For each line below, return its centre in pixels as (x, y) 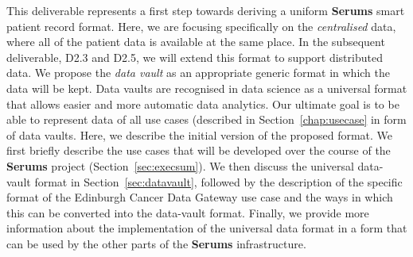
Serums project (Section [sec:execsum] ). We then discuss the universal (180, 165)
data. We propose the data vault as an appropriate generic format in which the (198, 73)
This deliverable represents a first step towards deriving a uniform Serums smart (206, 10)
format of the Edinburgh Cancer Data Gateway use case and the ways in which (200, 197)
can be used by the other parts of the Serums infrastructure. (156, 243)
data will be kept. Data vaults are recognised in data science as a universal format (207, 88)
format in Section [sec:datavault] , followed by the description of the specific (218, 181)
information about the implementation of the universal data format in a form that (207, 228)
